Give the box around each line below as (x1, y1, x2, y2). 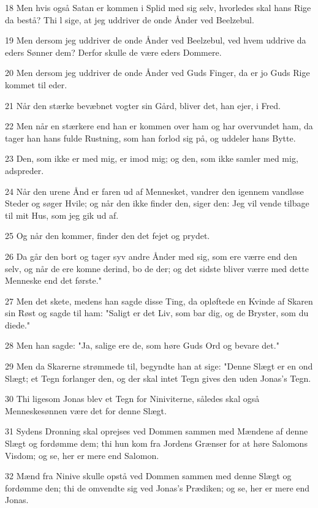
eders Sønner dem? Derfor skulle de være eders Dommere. (5, 45, 222, 58)
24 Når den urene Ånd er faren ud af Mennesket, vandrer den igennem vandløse (5, 184, 304, 197)
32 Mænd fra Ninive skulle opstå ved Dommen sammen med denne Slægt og (5, 469, 292, 482)
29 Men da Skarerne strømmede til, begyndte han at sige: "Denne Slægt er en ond (5, 360, 313, 373)
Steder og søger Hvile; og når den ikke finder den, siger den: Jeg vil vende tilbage (5, 197, 309, 210)
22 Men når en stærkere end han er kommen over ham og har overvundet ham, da (5, 119, 313, 132)
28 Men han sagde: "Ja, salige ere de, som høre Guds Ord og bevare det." (5, 339, 279, 352)
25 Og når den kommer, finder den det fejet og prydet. (5, 229, 210, 242)
